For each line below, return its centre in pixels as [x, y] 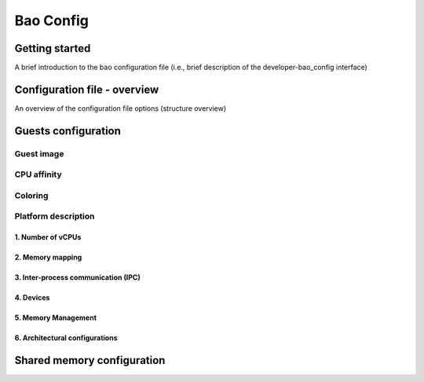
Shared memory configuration [90, 360]
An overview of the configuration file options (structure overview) [121, 108]
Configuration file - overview [87, 89]
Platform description [55, 216]
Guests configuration [68, 131]
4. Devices [32, 298]
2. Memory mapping [48, 257]
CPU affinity [38, 174]
